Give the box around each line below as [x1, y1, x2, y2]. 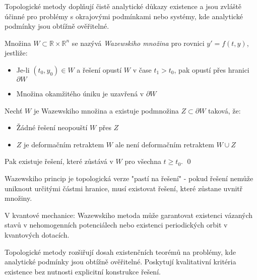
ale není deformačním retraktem [115, 139, 214, 149]
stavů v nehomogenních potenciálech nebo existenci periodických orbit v [5, 219, 228, 230]
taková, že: [208, 105, 241, 116]
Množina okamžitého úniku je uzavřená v [16, 88, 144, 98]
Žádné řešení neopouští [16, 122, 88, 133]
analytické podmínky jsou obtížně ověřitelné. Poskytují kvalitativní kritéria [5, 256, 236, 267]
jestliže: [5, 47, 28, 58]
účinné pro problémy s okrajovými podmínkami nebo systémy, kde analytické [5, 11, 243, 21]
